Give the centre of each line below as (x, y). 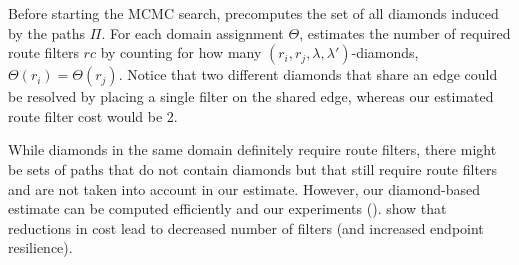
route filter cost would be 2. (93, 115)
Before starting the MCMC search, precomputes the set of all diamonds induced (253, 13)
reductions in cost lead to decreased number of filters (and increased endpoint (246, 227)
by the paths (47, 32)
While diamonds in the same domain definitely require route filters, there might (252, 149)
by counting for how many (181, 52)
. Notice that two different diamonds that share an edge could (308, 74)
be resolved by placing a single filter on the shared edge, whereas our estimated (251, 96)
